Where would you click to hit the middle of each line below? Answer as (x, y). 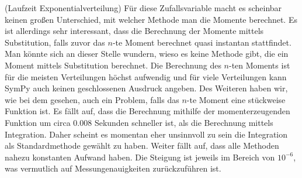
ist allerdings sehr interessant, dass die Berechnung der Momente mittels (134, 31)
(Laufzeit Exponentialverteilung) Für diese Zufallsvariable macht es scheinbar (143, 8)
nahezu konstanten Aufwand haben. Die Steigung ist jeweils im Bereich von (140, 157)
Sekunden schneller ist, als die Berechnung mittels (184, 122)
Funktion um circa (38, 122)
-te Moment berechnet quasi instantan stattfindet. (202, 42)
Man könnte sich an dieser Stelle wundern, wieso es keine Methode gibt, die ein (147, 54)
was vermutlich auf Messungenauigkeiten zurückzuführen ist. (113, 168)
